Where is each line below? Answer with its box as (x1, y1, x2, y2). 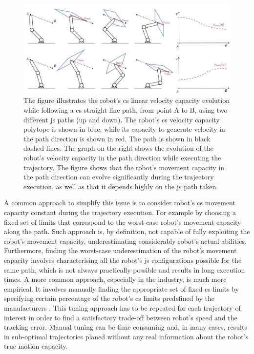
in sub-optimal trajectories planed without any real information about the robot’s (4, 331, 249, 341)
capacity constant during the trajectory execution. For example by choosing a (4, 207, 236, 217)
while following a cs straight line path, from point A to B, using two (23, 105, 228, 115)
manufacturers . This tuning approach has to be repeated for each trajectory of (4, 302, 241, 313)
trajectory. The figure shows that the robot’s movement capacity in (23, 162, 225, 172)
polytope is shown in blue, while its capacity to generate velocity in (23, 124, 225, 134)
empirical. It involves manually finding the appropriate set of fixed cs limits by (4, 283, 239, 294)
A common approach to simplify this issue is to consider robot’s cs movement (4, 197, 235, 208)
